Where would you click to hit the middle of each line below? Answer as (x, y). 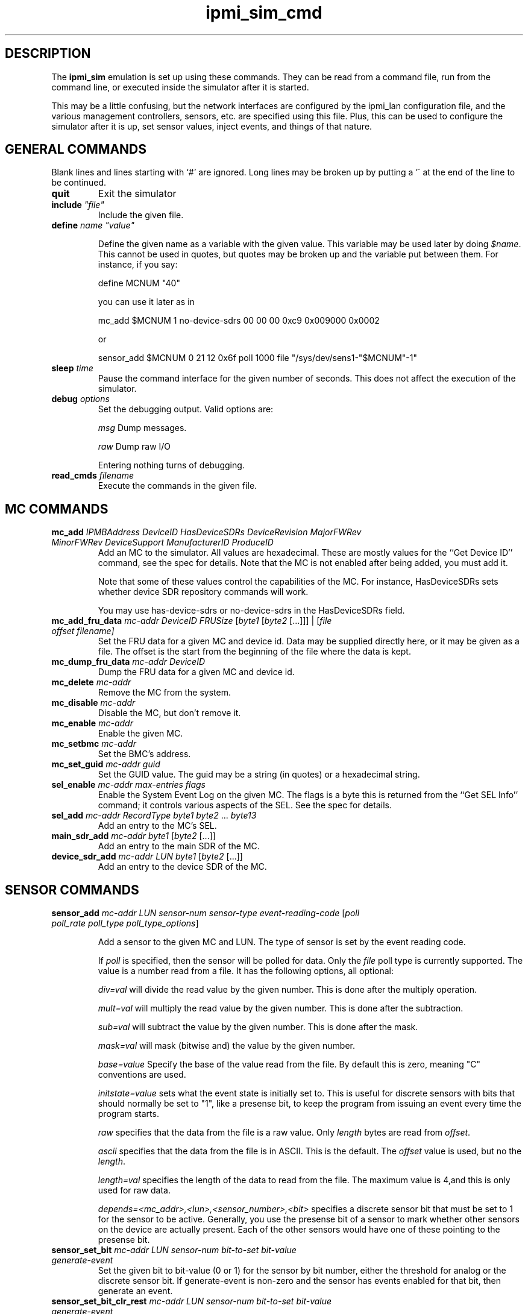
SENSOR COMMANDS (72, 890)
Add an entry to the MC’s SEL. (157, 826)
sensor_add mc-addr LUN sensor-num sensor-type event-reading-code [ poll (206, 913)
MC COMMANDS (57, 509)
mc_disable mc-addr (93, 703)
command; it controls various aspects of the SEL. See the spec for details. (245, 805)
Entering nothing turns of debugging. (171, 465)
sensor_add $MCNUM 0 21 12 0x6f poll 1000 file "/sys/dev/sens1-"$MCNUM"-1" (258, 358)
